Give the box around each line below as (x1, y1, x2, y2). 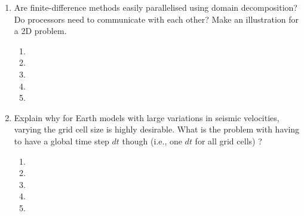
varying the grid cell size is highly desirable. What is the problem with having (14, 123, 300, 135)
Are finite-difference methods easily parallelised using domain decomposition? (14, 1, 297, 13)
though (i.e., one (122, 134, 182, 147)
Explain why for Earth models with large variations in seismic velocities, (14, 111, 280, 124)
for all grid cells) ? (195, 134, 262, 147)
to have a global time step (14, 134, 109, 147)
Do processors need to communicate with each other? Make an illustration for (14, 13, 299, 25)
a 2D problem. (14, 24, 67, 37)
